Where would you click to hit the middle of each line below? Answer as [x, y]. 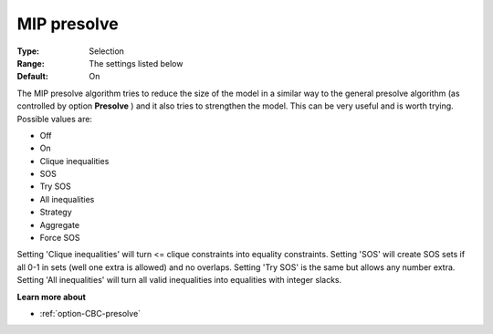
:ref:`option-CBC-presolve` [90, 313]
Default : [33, 77]
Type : [28, 51]
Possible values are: [55, 119]
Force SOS [60, 238]
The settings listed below [136, 63]
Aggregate [60, 224]
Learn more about [52, 297]
